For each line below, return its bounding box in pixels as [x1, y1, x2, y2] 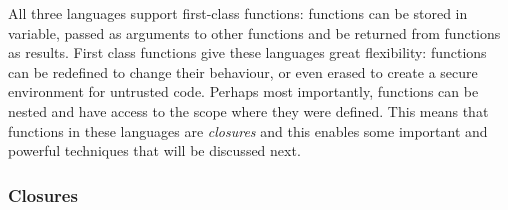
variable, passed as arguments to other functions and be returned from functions [8, 22, 501, 43]
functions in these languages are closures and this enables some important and [8, 120, 488, 141]
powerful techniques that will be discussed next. [8, 140, 301, 161]
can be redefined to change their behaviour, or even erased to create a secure [8, 61, 478, 82]
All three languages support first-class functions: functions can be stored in [8, 3, 468, 23]
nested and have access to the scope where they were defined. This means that [8, 100, 489, 121]
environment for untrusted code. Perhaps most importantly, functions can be [8, 81, 479, 102]
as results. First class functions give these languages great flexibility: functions [8, 42, 487, 63]
